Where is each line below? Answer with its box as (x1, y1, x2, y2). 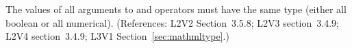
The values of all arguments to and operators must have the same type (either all (5, 2, 347, 16)
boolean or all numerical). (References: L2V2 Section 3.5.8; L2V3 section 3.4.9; (5, 15, 339, 29)
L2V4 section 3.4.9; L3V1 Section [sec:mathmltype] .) (5, 29, 229, 43)
